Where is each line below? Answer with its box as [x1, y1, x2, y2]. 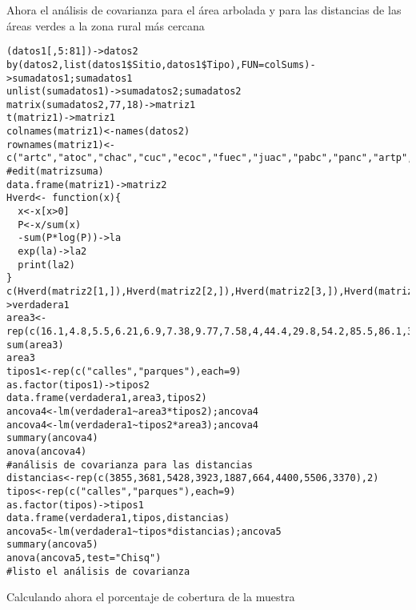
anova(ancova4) [6, 445, 87, 457]
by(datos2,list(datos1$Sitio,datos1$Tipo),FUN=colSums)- [6, 58, 316, 70]
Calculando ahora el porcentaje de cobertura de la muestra [6, 588, 295, 605]
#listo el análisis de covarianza [6, 565, 190, 577]
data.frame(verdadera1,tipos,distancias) [6, 512, 230, 524]
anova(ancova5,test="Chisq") [6, 552, 162, 564]
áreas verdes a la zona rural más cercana [6, 17, 205, 34]
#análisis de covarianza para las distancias [6, 459, 253, 471]
